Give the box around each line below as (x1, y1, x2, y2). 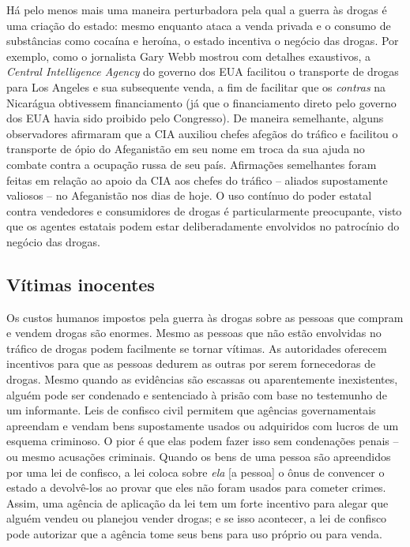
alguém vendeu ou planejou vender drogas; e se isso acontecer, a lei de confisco (6, 510, 387, 526)
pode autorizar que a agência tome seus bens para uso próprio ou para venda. (6, 526, 382, 542)
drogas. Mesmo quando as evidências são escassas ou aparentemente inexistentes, (6, 371, 398, 388)
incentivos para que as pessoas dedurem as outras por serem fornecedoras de (6, 355, 376, 372)
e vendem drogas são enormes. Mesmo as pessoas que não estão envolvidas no (6, 324, 382, 341)
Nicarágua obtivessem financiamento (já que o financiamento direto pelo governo (6, 94, 397, 111)
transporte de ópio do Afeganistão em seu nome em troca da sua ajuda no (6, 140, 365, 157)
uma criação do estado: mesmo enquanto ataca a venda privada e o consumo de (6, 17, 391, 33)
